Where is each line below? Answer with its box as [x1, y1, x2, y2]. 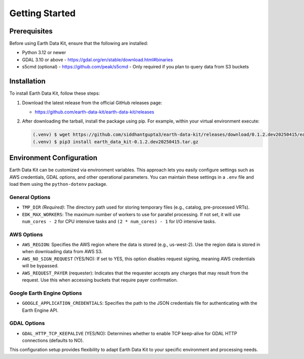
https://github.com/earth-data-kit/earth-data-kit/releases [34, 109, 155, 115]
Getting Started [9, 8, 76, 19]
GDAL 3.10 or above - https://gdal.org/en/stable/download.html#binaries [22, 56, 173, 63]
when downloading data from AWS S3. [22, 249, 103, 255]
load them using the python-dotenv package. [9, 181, 107, 187]
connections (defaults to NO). [22, 337, 84, 344]
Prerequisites [9, 27, 53, 35]
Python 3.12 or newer [22, 50, 66, 56]
